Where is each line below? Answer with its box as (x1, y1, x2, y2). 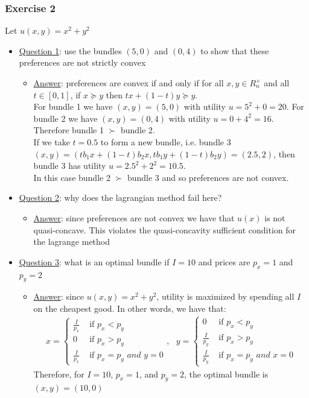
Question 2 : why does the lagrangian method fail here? (19, 191, 222, 204)
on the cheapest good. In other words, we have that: (33, 302, 226, 314)
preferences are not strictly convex (19, 56, 146, 69)
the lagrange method (33, 235, 110, 248)
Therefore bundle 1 (33, 124, 104, 136)
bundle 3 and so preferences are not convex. (127, 171, 289, 183)
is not (264, 211, 285, 224)
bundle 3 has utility (33, 159, 106, 172)
